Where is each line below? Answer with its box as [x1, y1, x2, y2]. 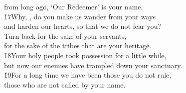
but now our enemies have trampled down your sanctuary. [4, 60, 182, 70]
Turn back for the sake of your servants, [4, 30, 127, 41]
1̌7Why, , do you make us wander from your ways [4, 11, 156, 21]
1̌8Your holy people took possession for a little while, [4, 50, 166, 60]
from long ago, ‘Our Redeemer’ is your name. [4, 1, 143, 11]
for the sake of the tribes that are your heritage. [4, 40, 151, 51]
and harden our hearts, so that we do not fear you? [4, 21, 161, 31]
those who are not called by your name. [4, 79, 126, 90]
